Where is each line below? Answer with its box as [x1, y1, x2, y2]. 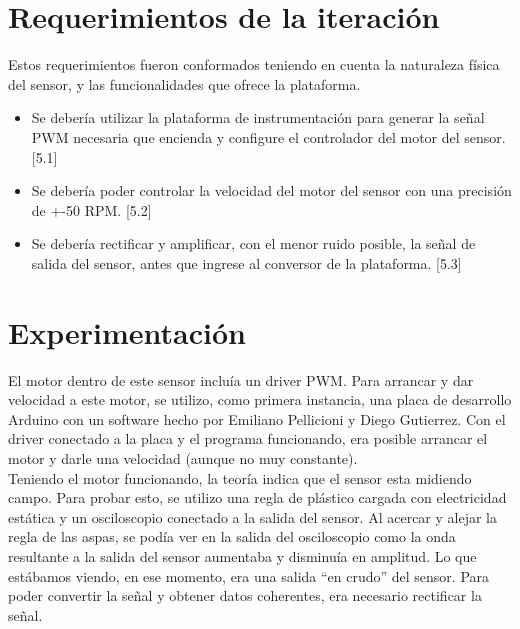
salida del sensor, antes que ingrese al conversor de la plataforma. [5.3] [31, 252, 462, 273]
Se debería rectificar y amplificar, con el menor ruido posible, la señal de [31, 233, 476, 254]
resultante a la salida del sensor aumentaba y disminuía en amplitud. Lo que [8, 545, 477, 566]
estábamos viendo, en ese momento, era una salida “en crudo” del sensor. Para [8, 565, 490, 586]
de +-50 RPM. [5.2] [31, 199, 152, 220]
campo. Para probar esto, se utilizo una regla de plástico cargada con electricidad [8, 487, 507, 508]
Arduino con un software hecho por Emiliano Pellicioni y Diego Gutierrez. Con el [8, 408, 506, 429]
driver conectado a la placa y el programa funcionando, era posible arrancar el [8, 428, 488, 449]
